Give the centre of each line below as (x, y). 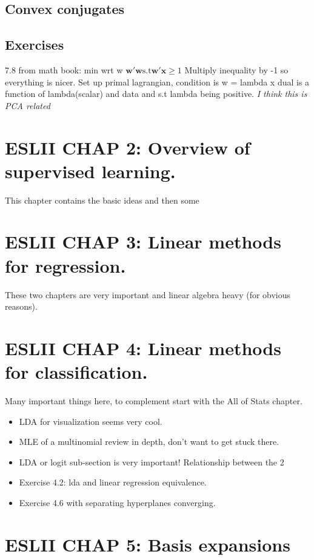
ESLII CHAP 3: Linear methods (143, 242)
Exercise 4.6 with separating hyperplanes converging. (117, 503)
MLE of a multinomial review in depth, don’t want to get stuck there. (149, 442)
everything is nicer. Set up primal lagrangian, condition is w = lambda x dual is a (157, 82)
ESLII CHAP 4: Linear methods (143, 348)
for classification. (76, 372)
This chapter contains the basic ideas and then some (102, 200)
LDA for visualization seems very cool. (91, 421)
